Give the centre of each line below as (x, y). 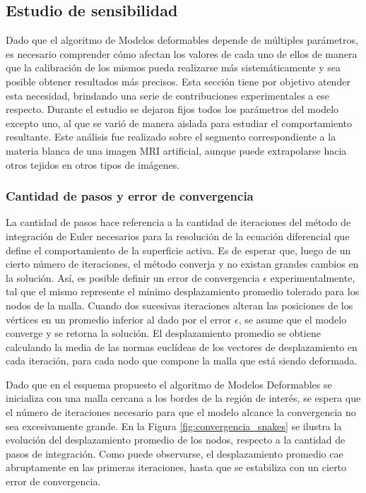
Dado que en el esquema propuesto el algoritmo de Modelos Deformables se (169, 384)
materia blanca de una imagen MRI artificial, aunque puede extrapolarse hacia (176, 150)
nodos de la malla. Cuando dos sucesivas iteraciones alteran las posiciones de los (179, 305)
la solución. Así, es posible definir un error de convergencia (133, 277)
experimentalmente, (313, 277)
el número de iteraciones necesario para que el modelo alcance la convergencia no (181, 412)
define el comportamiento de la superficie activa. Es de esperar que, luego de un (178, 250)
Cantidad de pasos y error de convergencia (130, 196)
